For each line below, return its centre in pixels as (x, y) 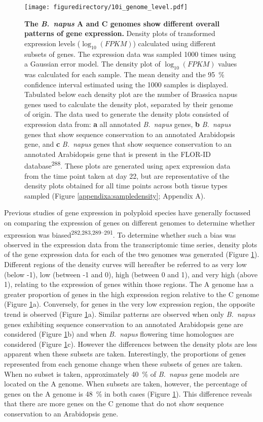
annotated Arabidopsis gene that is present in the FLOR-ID (118, 154)
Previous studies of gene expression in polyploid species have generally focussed (127, 213)
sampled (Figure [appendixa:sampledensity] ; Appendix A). (115, 195)
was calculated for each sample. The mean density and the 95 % (124, 74)
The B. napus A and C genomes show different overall (122, 23)
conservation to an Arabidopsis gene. (61, 413)
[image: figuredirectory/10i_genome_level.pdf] (106, 7)
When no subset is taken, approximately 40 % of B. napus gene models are (122, 374)
